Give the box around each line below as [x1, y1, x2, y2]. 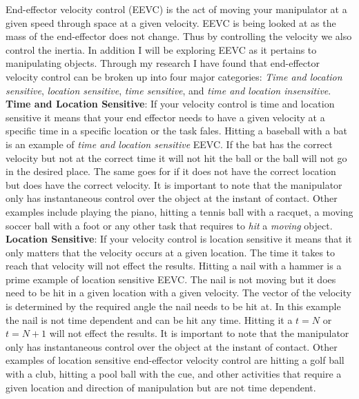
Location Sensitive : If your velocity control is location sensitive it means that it [6, 232, 352, 246]
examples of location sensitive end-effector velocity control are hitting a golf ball [6, 353, 345, 367]
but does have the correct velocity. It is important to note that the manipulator [6, 177, 342, 192]
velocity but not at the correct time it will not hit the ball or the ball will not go [6, 150, 347, 165]
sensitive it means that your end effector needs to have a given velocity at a [6, 110, 325, 124]
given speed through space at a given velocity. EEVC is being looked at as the [6, 15, 336, 30]
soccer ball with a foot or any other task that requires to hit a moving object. [6, 218, 333, 232]
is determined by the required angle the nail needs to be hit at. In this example [6, 299, 341, 314]
